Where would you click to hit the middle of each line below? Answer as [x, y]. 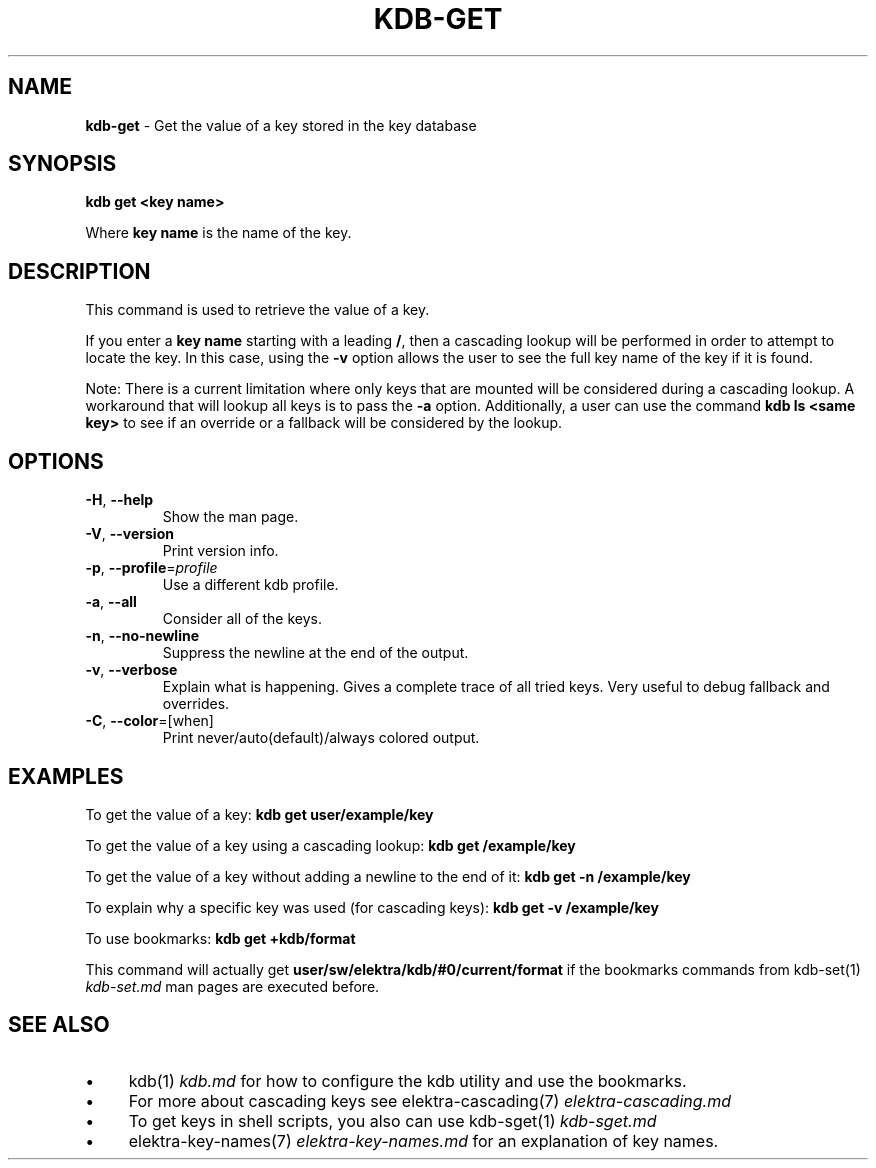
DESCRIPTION [79, 271]
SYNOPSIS [62, 164]
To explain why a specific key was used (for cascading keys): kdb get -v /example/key [372, 907]
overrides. [196, 704]
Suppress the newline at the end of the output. [315, 653]
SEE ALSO [59, 1025]
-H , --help [119, 500]
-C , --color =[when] [149, 721]
